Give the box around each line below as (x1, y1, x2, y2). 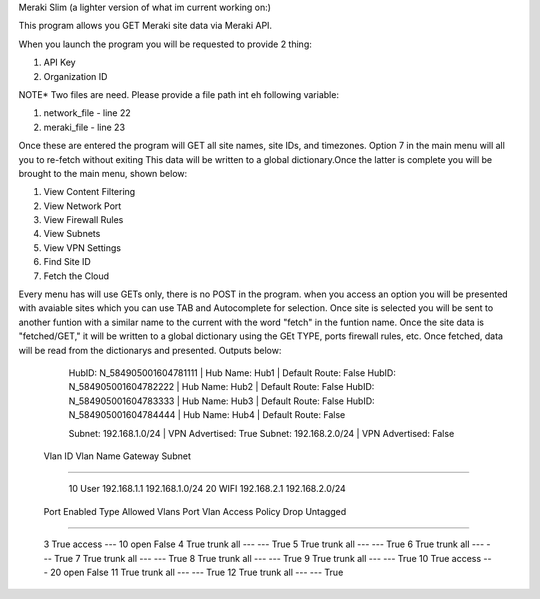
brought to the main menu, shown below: (18, 167, 188, 179)
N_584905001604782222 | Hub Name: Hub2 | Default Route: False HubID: (68, 381, 375, 393)
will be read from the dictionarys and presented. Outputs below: (18, 344, 282, 356)
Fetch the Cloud (43, 270, 110, 282)
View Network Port (43, 200, 122, 212)
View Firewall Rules (43, 214, 124, 226)
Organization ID (43, 70, 108, 82)
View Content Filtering (43, 186, 136, 198)
